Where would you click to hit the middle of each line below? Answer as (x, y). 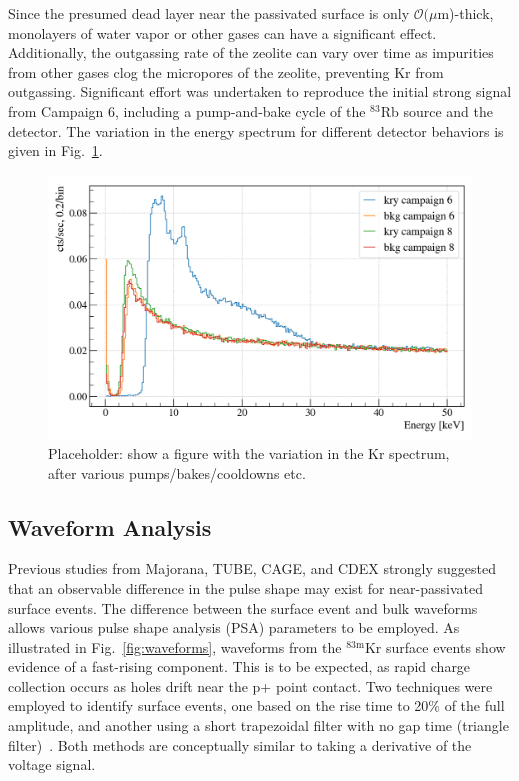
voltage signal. (52, 764)
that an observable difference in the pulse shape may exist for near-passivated (246, 587)
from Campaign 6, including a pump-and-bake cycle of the (187, 110)
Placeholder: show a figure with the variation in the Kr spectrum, (249, 452)
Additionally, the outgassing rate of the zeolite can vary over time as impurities (251, 52)
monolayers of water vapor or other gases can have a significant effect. (222, 32)
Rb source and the (436, 110)
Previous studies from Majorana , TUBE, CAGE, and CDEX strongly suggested (252, 568)
